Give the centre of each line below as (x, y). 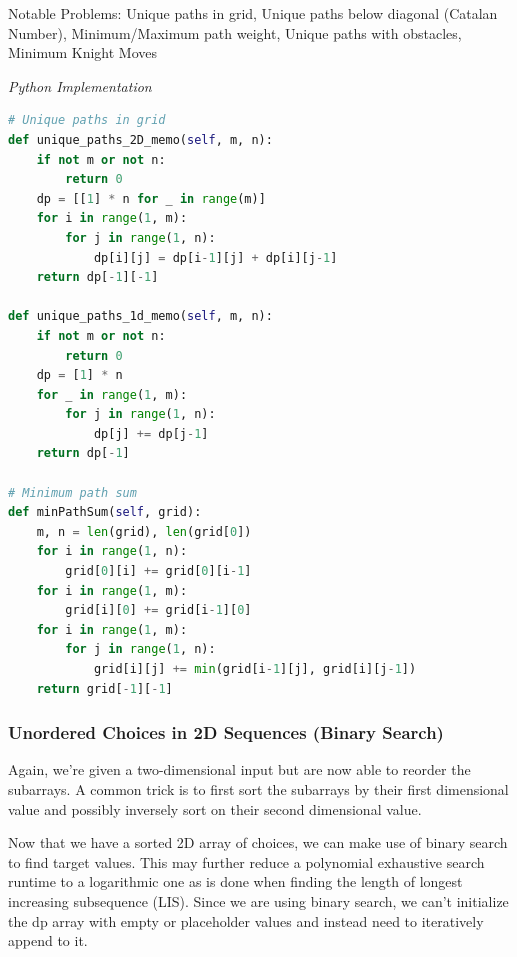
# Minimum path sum (72, 492)
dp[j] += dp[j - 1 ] (151, 433)
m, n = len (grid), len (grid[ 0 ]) (144, 531)
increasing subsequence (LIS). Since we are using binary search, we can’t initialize (258, 900)
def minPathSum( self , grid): (105, 512)
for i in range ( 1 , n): (112, 551)
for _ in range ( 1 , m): (112, 394)
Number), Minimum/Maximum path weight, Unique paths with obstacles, (235, 32)
